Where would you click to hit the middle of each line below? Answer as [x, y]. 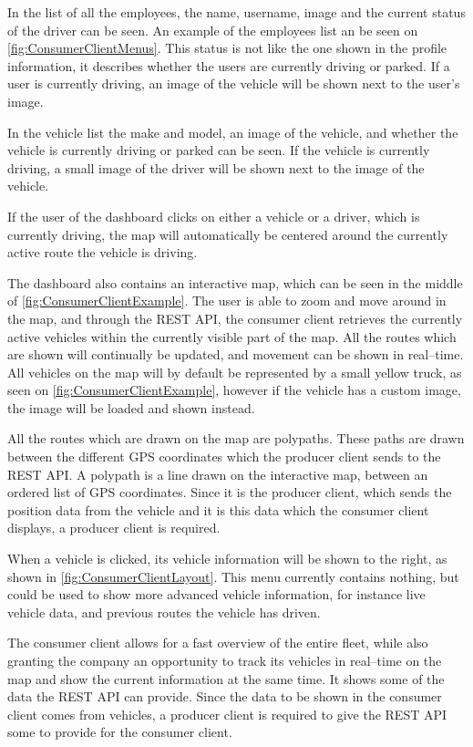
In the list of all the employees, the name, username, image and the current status [236, 12]
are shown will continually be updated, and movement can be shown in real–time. [236, 354]
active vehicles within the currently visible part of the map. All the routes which [232, 336]
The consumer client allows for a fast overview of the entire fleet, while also [218, 643]
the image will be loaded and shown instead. [131, 407]
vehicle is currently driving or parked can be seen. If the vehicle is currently [219, 150]
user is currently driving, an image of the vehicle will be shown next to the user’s [234, 83]
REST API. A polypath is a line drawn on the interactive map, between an [218, 474]
